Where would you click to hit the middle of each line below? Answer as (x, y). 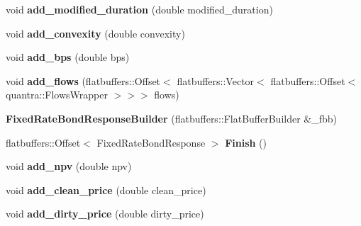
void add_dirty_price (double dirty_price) (105, 214)
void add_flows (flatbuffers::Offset (83, 80)
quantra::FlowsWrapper (57, 95)
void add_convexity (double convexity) (95, 33)
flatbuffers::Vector (216, 80)
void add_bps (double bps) (68, 57)
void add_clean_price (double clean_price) (106, 190)
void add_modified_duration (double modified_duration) (139, 9)
